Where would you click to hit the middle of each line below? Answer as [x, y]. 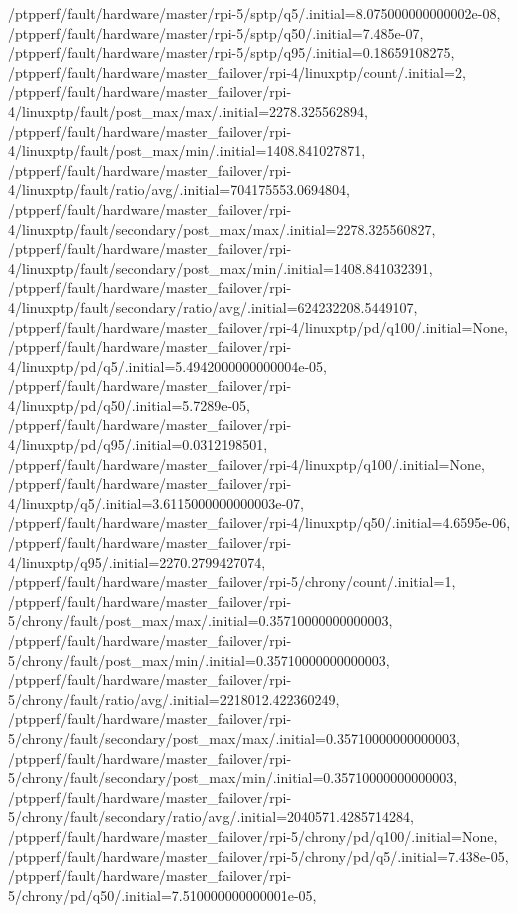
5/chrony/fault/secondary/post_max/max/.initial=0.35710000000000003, [234, 737]
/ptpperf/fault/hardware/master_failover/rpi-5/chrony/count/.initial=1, [232, 581]
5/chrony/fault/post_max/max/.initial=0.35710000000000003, [200, 620]
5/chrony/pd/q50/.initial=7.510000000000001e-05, [162, 894]
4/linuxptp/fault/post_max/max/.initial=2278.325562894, [188, 110]
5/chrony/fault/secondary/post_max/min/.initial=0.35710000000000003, [233, 777]
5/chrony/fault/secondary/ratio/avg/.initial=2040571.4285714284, [211, 816]
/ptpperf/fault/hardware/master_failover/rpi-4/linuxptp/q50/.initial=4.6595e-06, [259, 522]
